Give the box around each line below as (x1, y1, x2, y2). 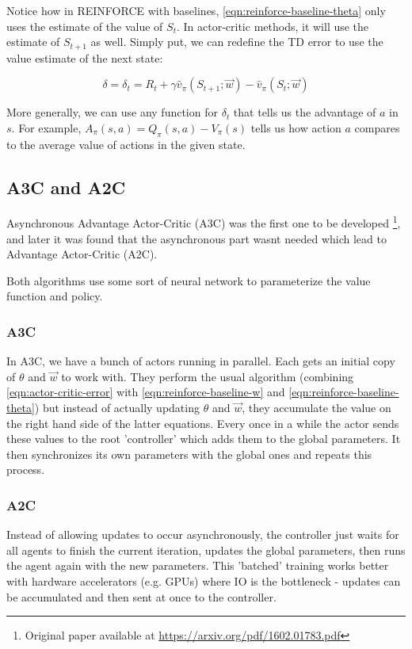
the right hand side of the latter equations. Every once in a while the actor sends (6, 414, 399, 431)
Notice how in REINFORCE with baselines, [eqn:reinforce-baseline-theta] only (6, 2, 386, 18)
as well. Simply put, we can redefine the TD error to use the (90, 33, 383, 50)
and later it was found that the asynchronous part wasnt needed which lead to (6, 230, 387, 246)
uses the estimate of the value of (6, 17, 163, 34)
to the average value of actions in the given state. (6, 136, 246, 152)
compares (354, 119, 400, 136)
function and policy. (6, 288, 103, 304)
